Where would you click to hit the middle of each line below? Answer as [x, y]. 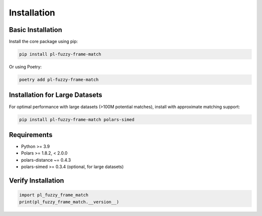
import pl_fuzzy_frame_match [54, 195]
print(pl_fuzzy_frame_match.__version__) [69, 202]
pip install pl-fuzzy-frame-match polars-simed [77, 119]
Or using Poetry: [25, 67]
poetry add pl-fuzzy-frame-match [59, 80]
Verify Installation [36, 180]
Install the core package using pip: [43, 42]
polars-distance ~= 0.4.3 [46, 160]
